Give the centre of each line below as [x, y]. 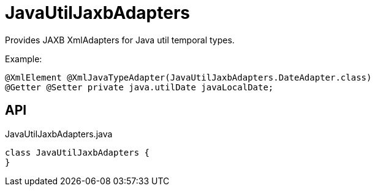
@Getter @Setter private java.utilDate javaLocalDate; [139, 87]
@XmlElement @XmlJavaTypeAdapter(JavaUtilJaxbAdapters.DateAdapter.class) [188, 77]
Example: [24, 59]
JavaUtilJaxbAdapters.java [59, 134]
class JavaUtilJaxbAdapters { [78, 152]
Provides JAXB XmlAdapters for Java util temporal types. [120, 40]
